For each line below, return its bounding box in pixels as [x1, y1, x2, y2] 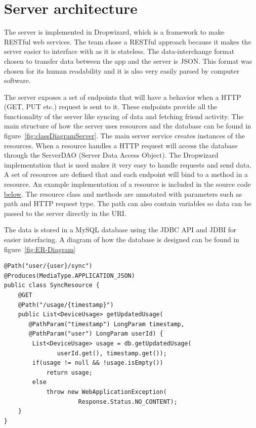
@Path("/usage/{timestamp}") [18, 301, 114, 308]
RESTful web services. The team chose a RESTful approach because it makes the [4, 36, 252, 46]
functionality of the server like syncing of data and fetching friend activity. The [4, 111, 244, 121]
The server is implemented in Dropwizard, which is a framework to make [4, 27, 224, 37]
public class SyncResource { [4, 282, 100, 289]
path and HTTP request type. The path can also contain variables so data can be [4, 198, 252, 209]
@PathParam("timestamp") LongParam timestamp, [29, 320, 185, 328]
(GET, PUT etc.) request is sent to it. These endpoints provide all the [4, 101, 217, 112]
